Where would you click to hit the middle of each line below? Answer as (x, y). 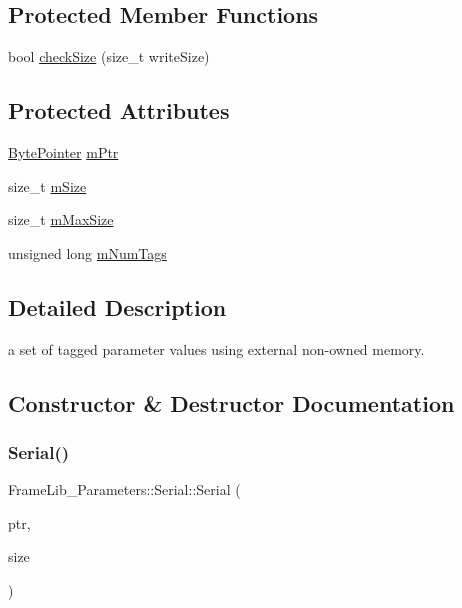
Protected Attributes (119, 110)
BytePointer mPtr (63, 152)
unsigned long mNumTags (87, 252)
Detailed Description (117, 306)
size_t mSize (47, 185)
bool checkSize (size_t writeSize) (109, 56)
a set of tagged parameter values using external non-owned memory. (216, 348)
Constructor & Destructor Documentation (231, 402)
